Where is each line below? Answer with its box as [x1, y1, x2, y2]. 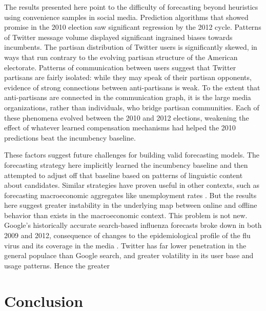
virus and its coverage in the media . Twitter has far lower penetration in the [4, 240, 247, 250]
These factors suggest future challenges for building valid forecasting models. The [4, 149, 260, 160]
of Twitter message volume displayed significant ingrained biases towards [4, 31, 233, 42]
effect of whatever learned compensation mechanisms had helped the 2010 [4, 122, 236, 133]
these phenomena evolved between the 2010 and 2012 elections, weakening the [4, 112, 249, 123]
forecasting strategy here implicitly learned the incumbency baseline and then [4, 159, 248, 170]
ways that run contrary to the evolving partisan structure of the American [4, 51, 238, 62]
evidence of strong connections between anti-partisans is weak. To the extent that [4, 82, 260, 92]
